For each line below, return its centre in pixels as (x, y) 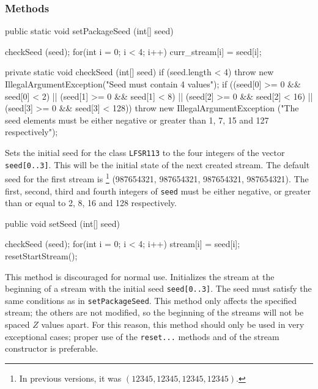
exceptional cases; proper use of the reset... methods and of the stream (142, 336)
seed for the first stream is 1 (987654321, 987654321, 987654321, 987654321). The (157, 178)
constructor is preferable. (52, 348)
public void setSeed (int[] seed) (62, 223)
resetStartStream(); (41, 255)
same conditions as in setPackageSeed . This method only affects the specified (151, 300)
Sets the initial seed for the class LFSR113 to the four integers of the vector (145, 152)
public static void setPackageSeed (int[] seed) (89, 31)
